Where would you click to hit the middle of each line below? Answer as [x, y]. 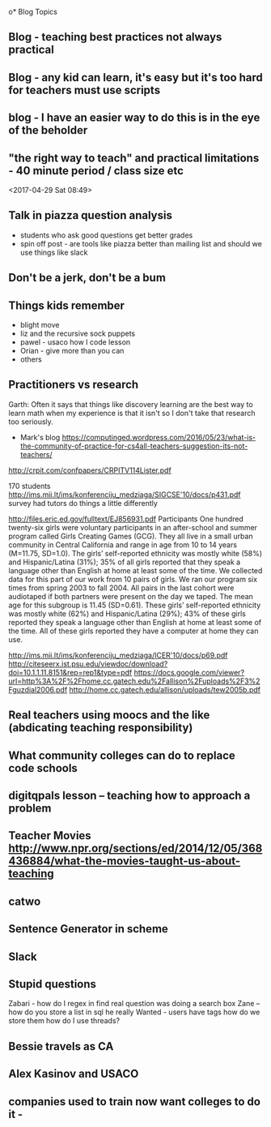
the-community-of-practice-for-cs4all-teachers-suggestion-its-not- [134, 446]
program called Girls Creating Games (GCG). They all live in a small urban [131, 536]
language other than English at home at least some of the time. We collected [135, 570]
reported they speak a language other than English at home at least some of [135, 622]
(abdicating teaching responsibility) [101, 728]
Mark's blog [40, 437]
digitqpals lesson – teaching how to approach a [129, 795]
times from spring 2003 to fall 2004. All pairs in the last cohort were [121, 588]
